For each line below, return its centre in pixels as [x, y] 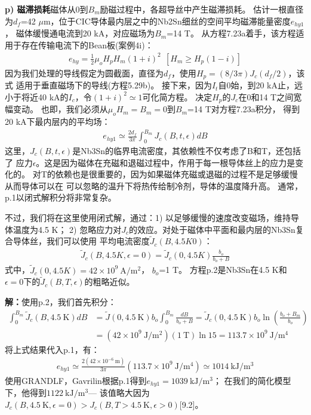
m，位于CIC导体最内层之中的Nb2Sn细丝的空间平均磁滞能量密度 [167, 21]
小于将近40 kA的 [37, 96]
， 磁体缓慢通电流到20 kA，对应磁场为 [80, 33]
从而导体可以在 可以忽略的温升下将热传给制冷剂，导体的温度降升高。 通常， [154, 185]
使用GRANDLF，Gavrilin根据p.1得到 [76, 380]
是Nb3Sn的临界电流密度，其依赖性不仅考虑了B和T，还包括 [187, 150]
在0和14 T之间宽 [270, 96]
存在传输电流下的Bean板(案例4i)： [87, 44]
